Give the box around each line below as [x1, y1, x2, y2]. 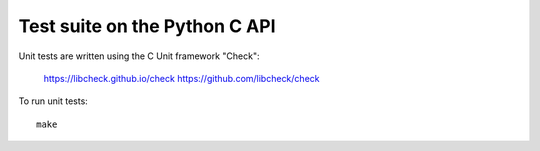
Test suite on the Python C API [18, 15, 276, 37]
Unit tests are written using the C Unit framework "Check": [18, 50, 260, 62]
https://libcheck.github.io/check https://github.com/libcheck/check [43, 72, 320, 84]
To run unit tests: [18, 95, 89, 107]
